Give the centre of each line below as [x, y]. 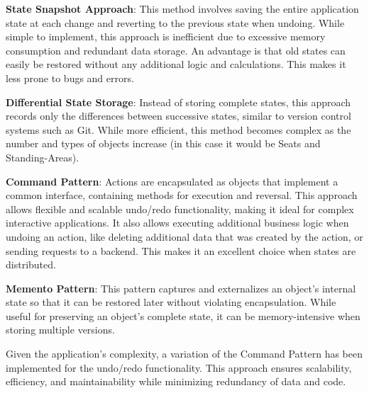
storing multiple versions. [60, 330]
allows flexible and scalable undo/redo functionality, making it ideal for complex [180, 209]
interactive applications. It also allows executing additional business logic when [177, 223]
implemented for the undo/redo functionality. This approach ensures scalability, [179, 367]
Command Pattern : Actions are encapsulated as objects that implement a [172, 181]
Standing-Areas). [43, 157]
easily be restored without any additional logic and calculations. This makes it [176, 64]
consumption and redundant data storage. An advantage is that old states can [176, 50]
